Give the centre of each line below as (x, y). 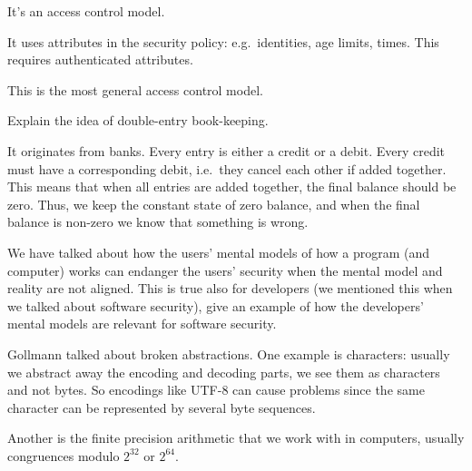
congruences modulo (64, 455)
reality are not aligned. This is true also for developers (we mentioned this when (230, 288)
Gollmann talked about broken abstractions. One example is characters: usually (229, 353)
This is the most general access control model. (135, 89)
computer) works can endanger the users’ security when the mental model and (225, 270)
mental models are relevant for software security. (142, 324)
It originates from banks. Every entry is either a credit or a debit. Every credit (226, 150)
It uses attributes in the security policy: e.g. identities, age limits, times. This (223, 41)
